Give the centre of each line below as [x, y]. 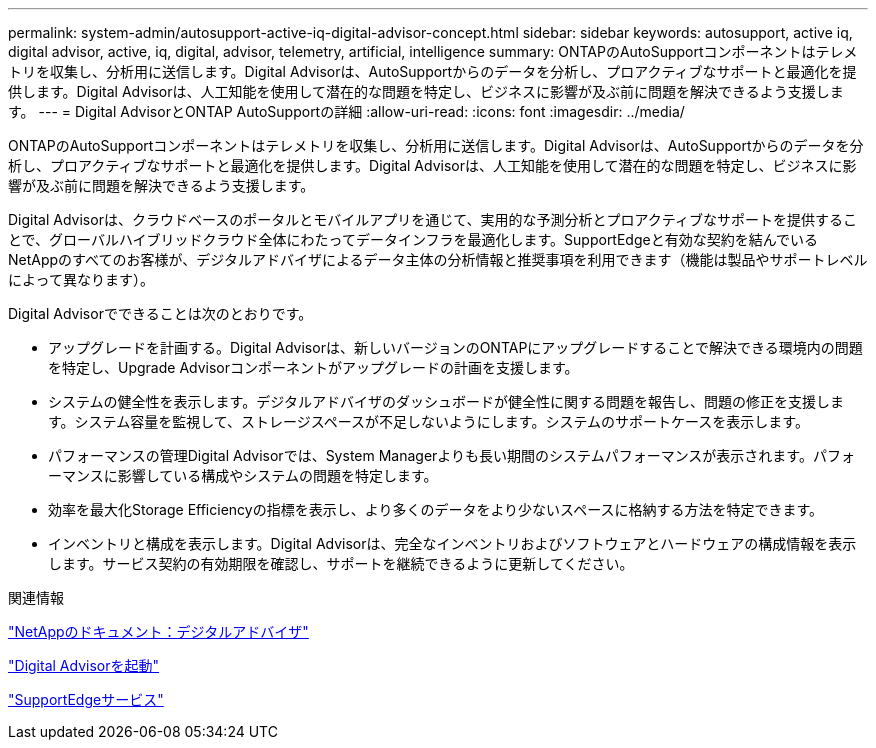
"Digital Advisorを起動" [83, 665]
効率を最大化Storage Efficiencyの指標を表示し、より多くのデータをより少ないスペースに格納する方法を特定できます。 [436, 509]
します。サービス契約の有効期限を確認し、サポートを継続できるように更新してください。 [341, 563]
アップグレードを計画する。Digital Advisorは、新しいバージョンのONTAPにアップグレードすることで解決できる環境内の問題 [455, 347]
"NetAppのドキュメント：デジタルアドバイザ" [158, 631]
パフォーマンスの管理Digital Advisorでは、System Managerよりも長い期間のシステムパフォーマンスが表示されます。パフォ [451, 455]
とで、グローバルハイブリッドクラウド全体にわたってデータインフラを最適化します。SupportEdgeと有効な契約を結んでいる [413, 239]
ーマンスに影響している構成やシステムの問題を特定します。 [243, 475]
